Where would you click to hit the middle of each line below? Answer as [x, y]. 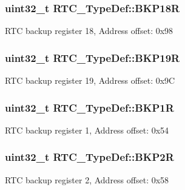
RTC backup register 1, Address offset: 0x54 [87, 130]
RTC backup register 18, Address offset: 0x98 [89, 31]
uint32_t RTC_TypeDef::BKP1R [89, 107]
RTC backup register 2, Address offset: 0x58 [87, 179]
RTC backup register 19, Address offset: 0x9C [90, 80]
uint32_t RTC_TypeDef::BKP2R [89, 157]
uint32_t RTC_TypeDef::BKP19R [92, 57]
